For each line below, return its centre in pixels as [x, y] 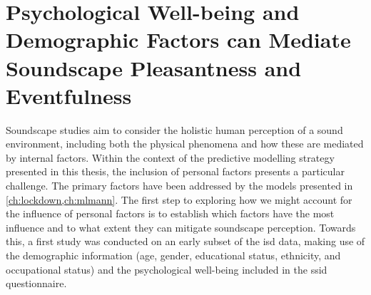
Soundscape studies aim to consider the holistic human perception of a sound [174, 129]
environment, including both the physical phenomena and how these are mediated [185, 144]
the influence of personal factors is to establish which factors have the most [170, 213]
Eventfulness [69, 95]
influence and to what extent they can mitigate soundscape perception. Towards [181, 227]
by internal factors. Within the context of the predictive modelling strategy [170, 157]
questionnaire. [36, 283]
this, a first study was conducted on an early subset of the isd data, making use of [185, 241]
